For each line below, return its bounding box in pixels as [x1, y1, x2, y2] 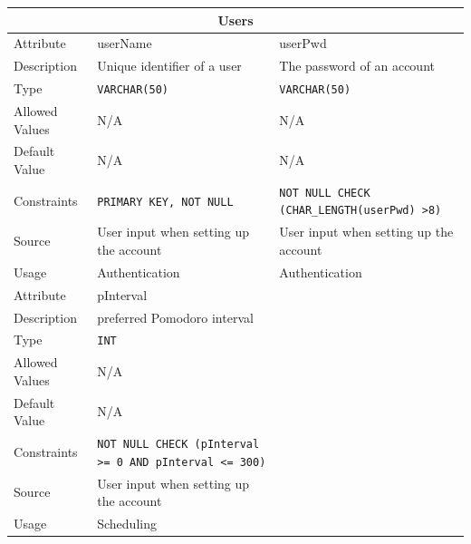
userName [97, 34, 152, 53]
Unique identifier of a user [97, 56, 242, 75]
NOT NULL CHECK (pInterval [97, 438, 260, 452]
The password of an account [279, 56, 435, 75]
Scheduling [97, 514, 157, 533]
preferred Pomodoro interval [97, 307, 254, 326]
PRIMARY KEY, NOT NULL [97, 195, 234, 209]
